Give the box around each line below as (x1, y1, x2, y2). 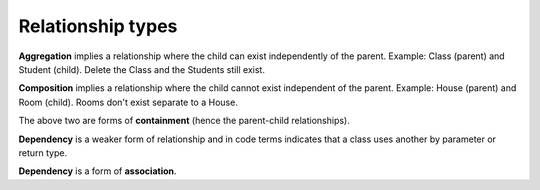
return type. (18, 146, 68, 159)
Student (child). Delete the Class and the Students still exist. (18, 63, 265, 75)
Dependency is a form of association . (18, 165, 177, 177)
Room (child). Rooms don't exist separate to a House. (18, 96, 239, 108)
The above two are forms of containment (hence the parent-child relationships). (18, 115, 350, 127)
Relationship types (18, 15, 178, 37)
